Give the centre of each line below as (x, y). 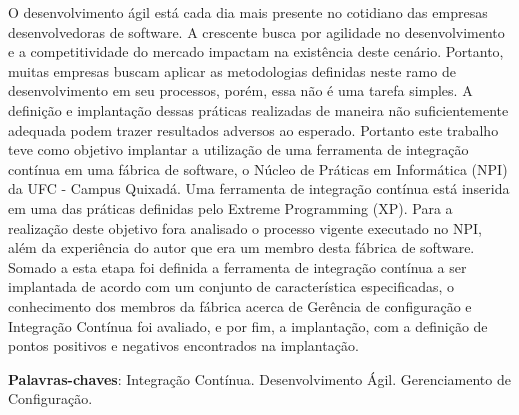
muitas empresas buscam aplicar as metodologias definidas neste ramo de (232, 70)
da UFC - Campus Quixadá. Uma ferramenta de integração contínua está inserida (259, 188)
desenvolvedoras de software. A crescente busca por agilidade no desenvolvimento (256, 31)
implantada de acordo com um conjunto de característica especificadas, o (231, 286)
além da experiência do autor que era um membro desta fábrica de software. (241, 247)
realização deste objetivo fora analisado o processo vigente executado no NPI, (245, 227)
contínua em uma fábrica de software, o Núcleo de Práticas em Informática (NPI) (258, 168)
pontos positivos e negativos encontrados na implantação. (183, 345)
